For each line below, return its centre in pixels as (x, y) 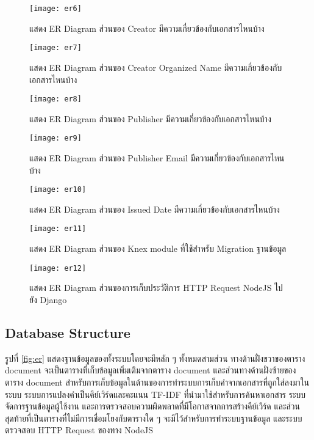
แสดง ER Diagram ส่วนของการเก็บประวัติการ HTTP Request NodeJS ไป (156, 288)
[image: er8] (55, 99)
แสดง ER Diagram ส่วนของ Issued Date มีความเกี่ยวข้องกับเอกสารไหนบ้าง (155, 209)
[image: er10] (58, 190)
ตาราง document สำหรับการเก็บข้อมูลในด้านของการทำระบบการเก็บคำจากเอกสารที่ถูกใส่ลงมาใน (157, 382)
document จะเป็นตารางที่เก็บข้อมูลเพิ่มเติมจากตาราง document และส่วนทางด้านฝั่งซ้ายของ (151, 370)
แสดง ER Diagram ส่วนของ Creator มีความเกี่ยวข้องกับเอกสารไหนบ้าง (147, 28)
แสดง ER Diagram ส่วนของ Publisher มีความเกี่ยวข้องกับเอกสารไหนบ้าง (150, 118)
